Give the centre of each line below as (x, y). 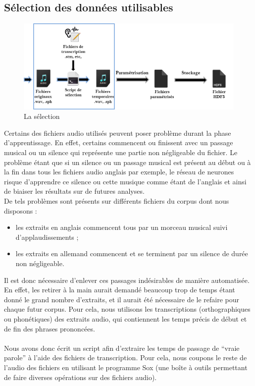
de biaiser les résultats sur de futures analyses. (74, 191)
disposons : (21, 210)
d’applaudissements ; (47, 237)
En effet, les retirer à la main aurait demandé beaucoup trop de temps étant (120, 290)
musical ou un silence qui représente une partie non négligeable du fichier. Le (121, 152)
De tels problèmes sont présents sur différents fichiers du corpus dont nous (117, 201)
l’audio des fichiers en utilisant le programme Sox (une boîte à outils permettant (126, 367)
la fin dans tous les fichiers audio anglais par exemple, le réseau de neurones (119, 172)
